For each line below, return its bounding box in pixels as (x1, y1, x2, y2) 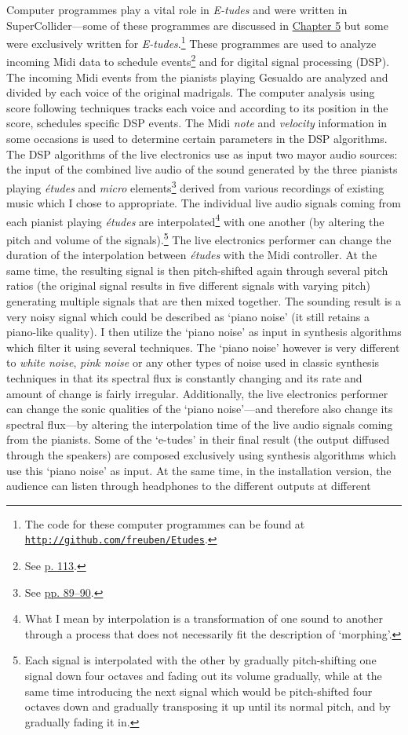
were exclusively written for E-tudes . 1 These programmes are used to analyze (6, 33, 377, 51)
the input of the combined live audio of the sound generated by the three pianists (6, 161, 398, 177)
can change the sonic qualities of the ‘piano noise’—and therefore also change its (6, 400, 393, 417)
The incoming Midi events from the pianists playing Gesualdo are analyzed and (6, 68, 388, 85)
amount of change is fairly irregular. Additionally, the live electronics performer (6, 385, 388, 401)
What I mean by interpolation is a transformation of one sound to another (24, 610, 383, 627)
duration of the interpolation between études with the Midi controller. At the (6, 247, 377, 263)
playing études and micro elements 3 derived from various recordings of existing (6, 177, 384, 196)
